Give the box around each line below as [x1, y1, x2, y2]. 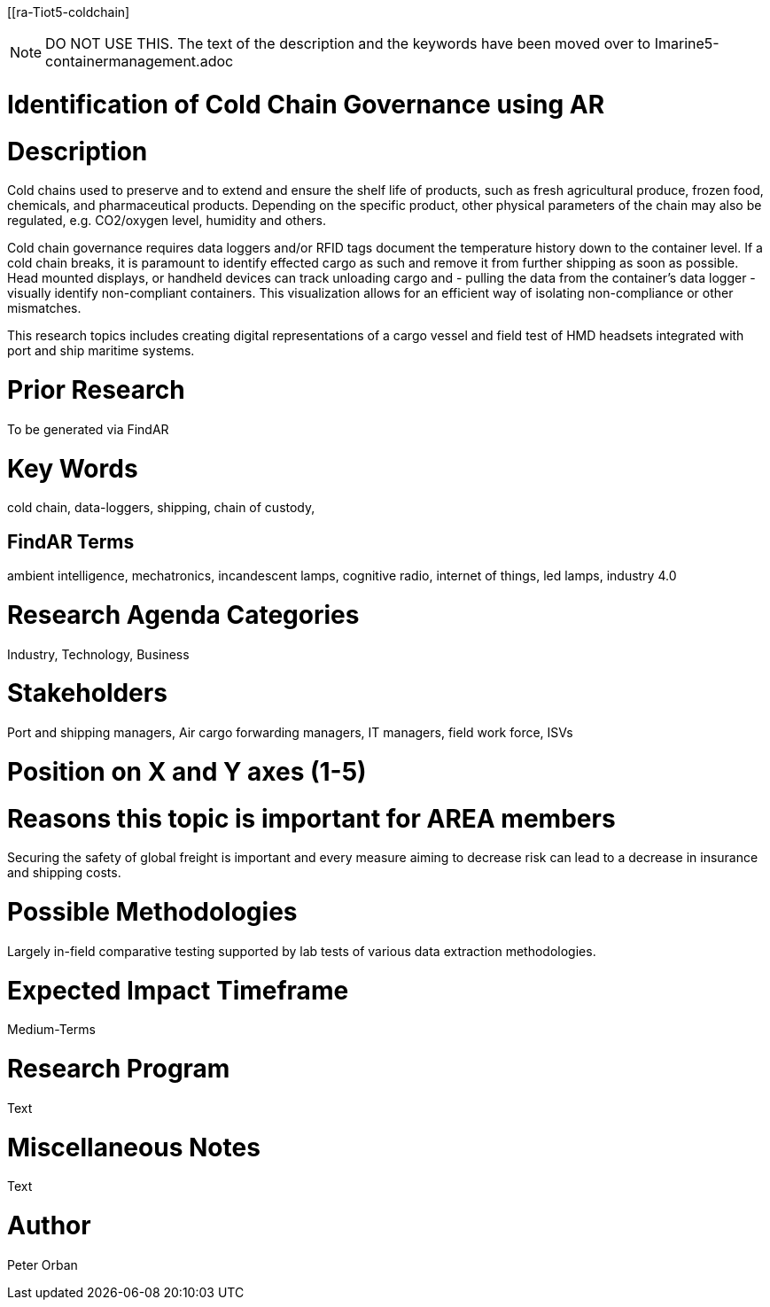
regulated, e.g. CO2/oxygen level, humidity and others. [7, 213, 326, 229]
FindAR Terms [7, 530, 135, 553]
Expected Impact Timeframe [7, 975, 349, 1006]
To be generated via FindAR [7, 421, 169, 437]
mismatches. [7, 300, 82, 316]
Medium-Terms [7, 1022, 96, 1038]
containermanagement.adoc [45, 52, 234, 70]
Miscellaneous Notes [7, 1132, 261, 1163]
